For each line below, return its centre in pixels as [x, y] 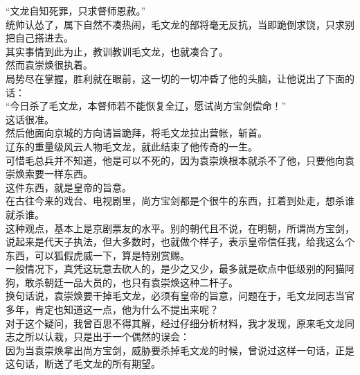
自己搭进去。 [44, 38]
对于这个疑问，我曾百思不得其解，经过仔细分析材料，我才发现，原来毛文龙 [175, 323]
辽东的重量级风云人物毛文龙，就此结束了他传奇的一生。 [132, 146]
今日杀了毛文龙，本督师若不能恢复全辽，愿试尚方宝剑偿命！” [148, 106]
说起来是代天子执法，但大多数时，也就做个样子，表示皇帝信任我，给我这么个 [180, 242]
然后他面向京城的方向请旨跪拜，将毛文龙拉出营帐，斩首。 [136, 133]
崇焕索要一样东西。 [49, 174]
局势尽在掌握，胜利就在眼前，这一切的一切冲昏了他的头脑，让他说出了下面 [175, 78]
